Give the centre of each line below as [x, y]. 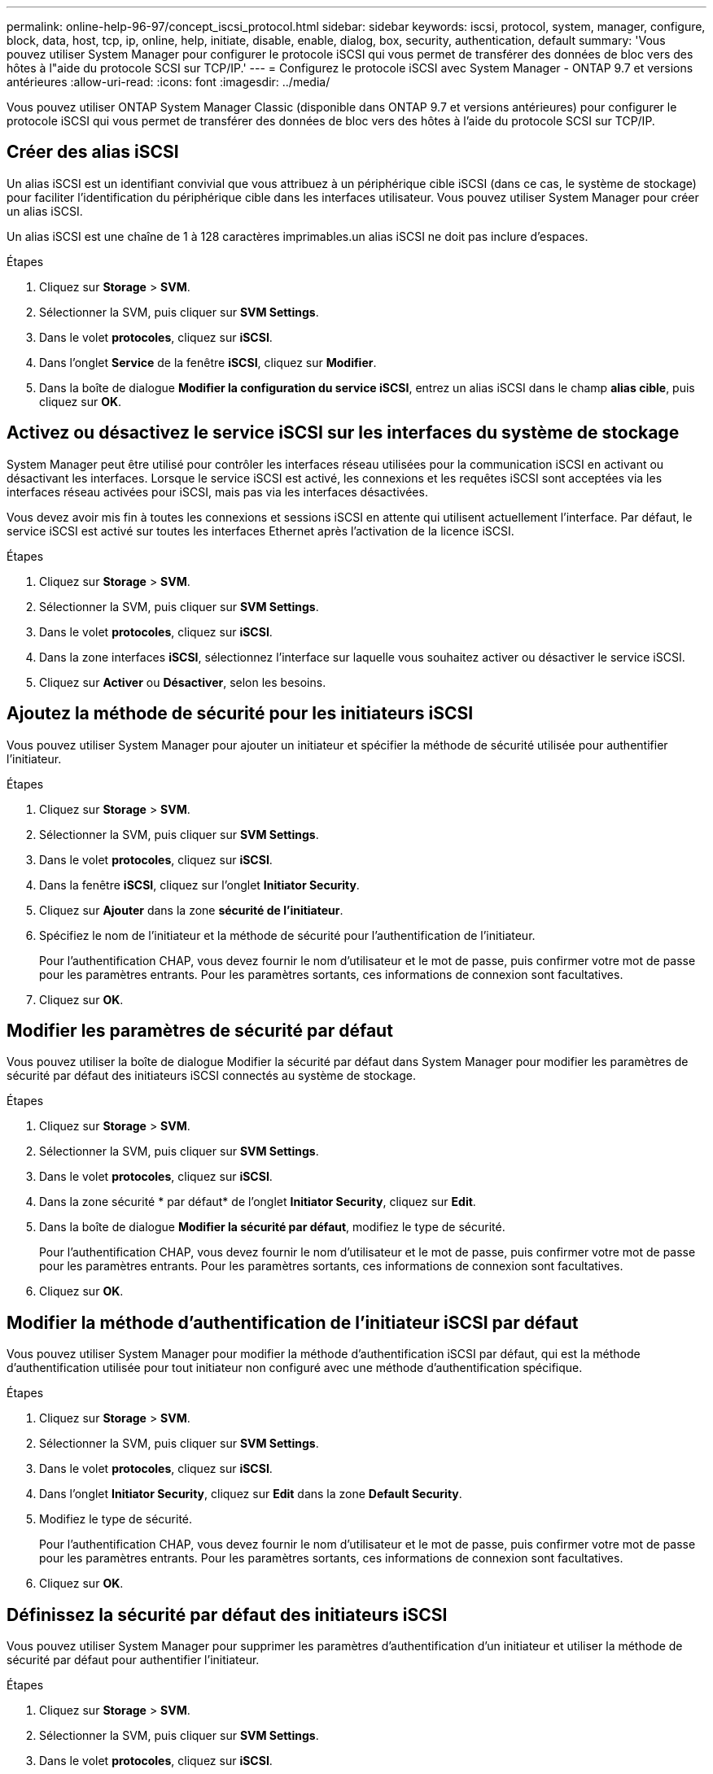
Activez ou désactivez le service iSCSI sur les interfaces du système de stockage [343, 433]
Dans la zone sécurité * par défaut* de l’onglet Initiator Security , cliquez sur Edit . [258, 1202]
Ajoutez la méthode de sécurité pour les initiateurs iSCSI [240, 714]
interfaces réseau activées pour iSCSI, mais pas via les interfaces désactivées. [217, 492]
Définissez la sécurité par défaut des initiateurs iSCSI [227, 1615]
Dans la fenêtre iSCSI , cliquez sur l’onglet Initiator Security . [199, 885]
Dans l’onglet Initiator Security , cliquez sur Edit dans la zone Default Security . [251, 1494]
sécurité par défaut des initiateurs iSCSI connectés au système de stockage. [211, 1076]
